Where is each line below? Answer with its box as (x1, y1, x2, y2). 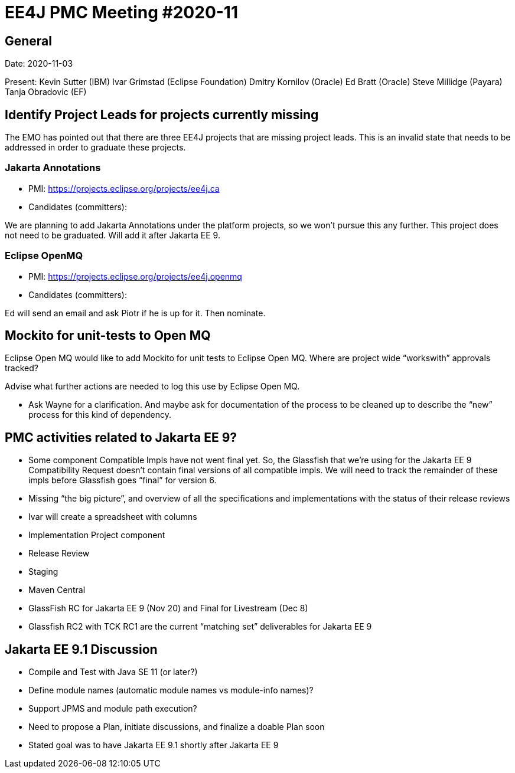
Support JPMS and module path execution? (28, 703, 197, 714)
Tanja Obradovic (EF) (5, 87, 87, 97)
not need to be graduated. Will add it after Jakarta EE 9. (5, 230, 220, 240)
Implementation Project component (28, 530, 165, 541)
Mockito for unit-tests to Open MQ (5, 327, 211, 343)
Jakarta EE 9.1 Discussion (5, 641, 158, 657)
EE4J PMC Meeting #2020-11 (5, 2, 239, 22)
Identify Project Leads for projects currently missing (5, 107, 319, 122)
